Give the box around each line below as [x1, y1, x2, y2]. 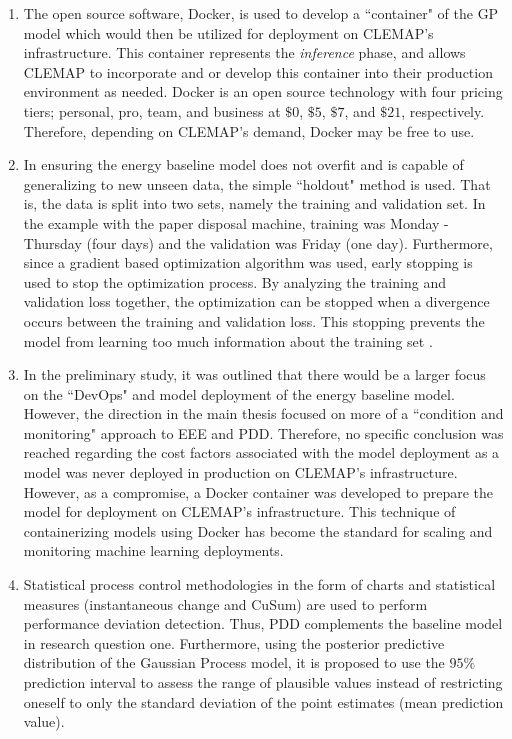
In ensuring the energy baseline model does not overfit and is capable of [23, 154, 464, 175]
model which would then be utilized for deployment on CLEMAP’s [23, 22, 434, 43]
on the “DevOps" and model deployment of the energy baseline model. [23, 383, 455, 404]
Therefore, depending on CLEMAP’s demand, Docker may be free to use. [23, 120, 475, 141]
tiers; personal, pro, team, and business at [23, 100, 281, 121]
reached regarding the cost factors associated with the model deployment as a [23, 442, 500, 463]
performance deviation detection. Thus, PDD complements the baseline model [23, 613, 503, 634]
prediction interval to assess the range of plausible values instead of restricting [23, 672, 503, 692]
